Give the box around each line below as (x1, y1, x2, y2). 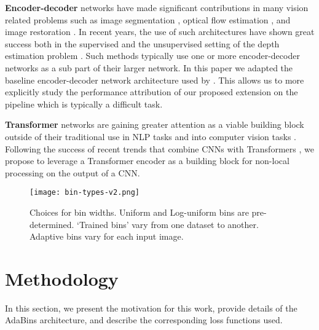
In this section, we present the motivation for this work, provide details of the (5, 301, 297, 314)
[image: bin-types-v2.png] (30, 188, 140, 197)
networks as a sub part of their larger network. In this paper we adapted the (5, 61, 293, 74)
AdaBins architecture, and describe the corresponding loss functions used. (5, 313, 283, 326)
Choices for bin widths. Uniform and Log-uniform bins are (30, 205, 249, 218)
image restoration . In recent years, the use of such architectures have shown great (5, 25, 315, 38)
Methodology (5, 265, 119, 291)
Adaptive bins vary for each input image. (30, 230, 184, 243)
